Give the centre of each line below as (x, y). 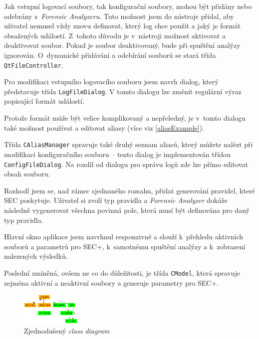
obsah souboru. (27, 174)
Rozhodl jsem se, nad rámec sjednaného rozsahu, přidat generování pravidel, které (129, 190)
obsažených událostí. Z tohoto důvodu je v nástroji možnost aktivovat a (115, 35)
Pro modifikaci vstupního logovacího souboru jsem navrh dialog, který (111, 82)
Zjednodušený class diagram (67, 330)
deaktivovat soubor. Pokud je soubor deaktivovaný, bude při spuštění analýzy (122, 45)
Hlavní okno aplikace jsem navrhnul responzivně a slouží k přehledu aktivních (124, 237)
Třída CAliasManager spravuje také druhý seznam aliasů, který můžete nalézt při (129, 144)
